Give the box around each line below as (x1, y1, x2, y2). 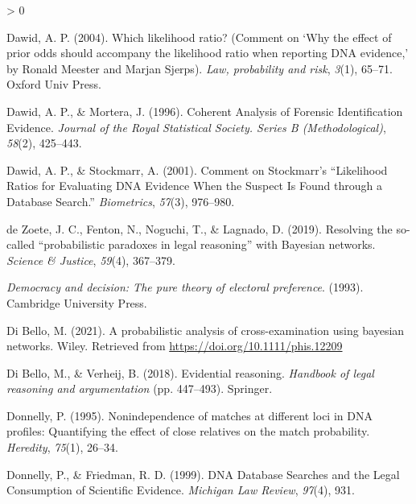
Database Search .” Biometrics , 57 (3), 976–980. (6, 192, 235, 209)
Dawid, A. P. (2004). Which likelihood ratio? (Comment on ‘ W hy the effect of (6, 28, 392, 45)
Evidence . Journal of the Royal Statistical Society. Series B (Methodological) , (6, 118, 386, 135)
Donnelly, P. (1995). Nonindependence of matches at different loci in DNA (6, 407, 373, 423)
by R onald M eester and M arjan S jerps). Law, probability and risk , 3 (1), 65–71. (6, 60, 393, 76)
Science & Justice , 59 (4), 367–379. (6, 251, 175, 268)
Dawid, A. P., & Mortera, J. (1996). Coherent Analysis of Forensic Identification (6, 102, 403, 119)
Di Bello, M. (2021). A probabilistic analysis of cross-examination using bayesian (6, 321, 405, 338)
